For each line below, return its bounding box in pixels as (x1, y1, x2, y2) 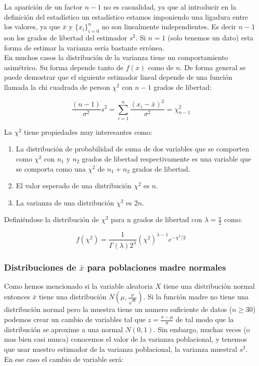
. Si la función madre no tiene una (143, 291, 249, 302)
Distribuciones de (4, 260, 77, 273)
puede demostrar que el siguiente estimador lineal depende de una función (4, 72, 233, 82)
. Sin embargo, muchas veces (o (153, 324, 250, 334)
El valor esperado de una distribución (16, 180, 132, 191)
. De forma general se (180, 62, 246, 72)
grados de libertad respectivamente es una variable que (82, 153, 251, 164)
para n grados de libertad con (111, 214, 203, 225)
